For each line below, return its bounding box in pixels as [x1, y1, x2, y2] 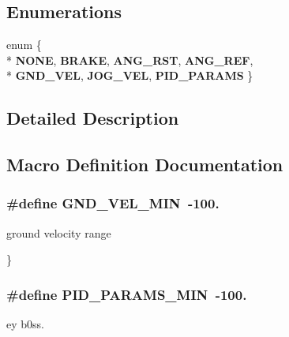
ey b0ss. [6, 316, 44, 332]
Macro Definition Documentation [6, 152, 283, 177]
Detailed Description [6, 106, 179, 130]
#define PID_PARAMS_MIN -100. [6, 284, 247, 304]
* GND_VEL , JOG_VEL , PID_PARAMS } [6, 67, 253, 84]
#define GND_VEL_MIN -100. [6, 193, 220, 213]
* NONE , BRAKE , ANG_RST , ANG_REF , [6, 51, 253, 68]
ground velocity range [6, 224, 111, 241]
